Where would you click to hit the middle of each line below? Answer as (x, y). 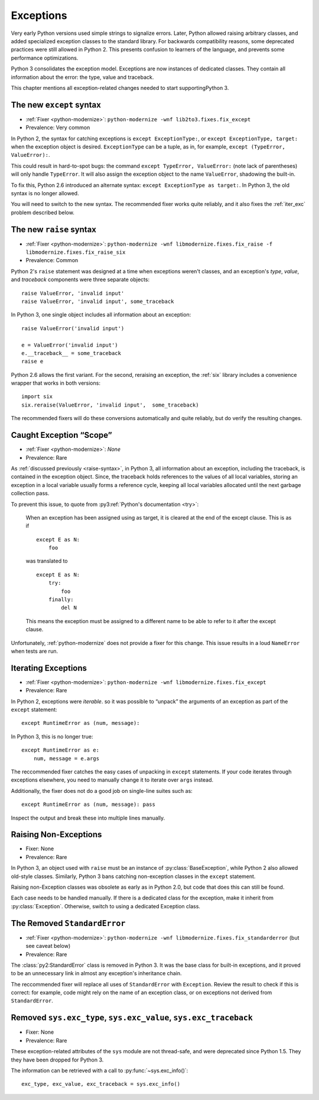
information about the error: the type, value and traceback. (82, 77)
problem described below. (43, 212)
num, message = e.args (66, 758)
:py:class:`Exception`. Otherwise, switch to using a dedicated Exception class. (106, 906)
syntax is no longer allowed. (45, 193)
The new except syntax (56, 104)
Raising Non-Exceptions (56, 835)
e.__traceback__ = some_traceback (71, 353)
